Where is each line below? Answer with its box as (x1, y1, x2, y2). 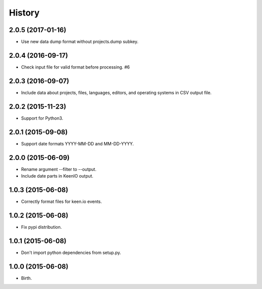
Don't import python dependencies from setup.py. (21, 250, 121, 255)
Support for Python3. (21, 115, 64, 121)
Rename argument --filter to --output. (21, 166, 97, 172)
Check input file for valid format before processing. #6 (21, 64, 130, 70)
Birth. (21, 275, 32, 281)
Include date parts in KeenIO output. (21, 173, 94, 179)
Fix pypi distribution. (21, 224, 62, 230)
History (9, 7, 40, 18)
